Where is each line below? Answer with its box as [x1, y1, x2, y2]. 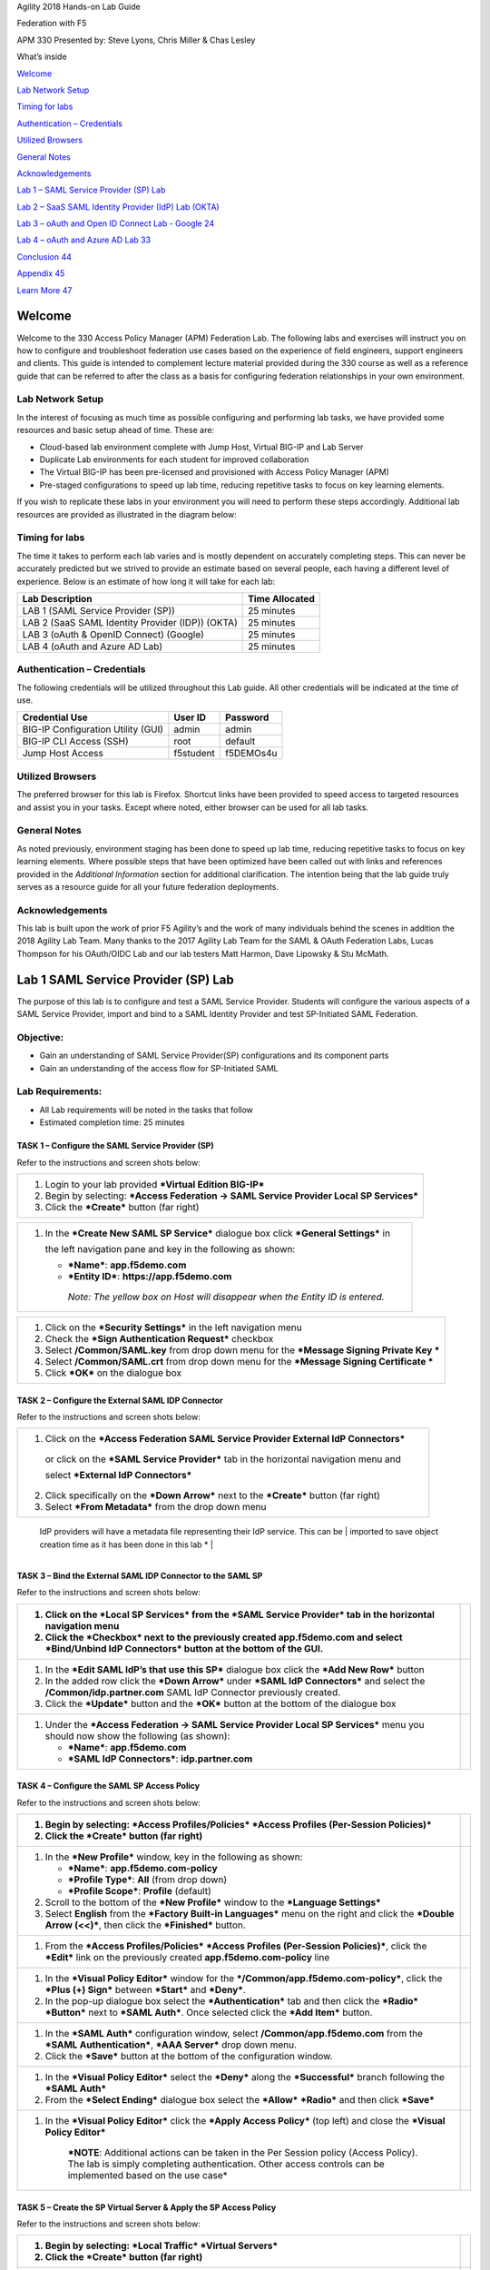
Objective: [16, 1031, 64, 1043]
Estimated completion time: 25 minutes [39, 1117, 185, 1128]
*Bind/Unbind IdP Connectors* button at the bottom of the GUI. [44, 1642, 324, 1654]
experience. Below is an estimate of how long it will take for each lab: [16, 576, 276, 587]
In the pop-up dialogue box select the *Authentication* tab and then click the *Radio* [44, 1994, 419, 2007]
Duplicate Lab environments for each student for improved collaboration [39, 454, 309, 465]
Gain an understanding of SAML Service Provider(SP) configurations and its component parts [39, 1050, 389, 1061]
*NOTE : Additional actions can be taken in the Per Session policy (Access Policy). [67, 2146, 418, 2158]
